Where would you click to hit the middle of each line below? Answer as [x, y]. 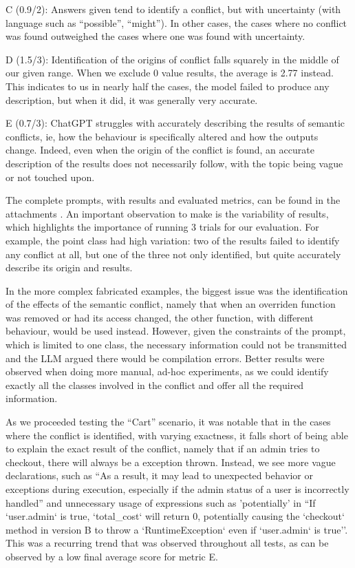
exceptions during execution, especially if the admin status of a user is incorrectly [177, 489]
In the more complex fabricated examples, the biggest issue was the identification [177, 290]
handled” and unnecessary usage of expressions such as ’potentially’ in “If [161, 502]
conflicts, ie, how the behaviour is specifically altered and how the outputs [162, 136]
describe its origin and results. [69, 267]
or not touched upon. [50, 177]
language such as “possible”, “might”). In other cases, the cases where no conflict [176, 22]
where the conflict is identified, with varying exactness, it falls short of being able [177, 435]
